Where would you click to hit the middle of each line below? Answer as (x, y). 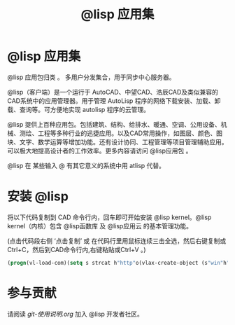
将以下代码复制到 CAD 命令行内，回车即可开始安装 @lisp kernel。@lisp (109, 217)
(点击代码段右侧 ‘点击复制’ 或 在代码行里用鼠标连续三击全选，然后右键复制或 (117, 241)
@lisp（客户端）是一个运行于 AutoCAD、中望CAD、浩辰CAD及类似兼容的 (113, 92)
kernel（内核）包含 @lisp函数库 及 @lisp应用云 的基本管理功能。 (100, 226)
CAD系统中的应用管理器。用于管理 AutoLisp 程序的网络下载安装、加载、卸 (114, 101)
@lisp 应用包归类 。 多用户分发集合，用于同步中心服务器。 (92, 77)
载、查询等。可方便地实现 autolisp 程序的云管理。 (79, 109)
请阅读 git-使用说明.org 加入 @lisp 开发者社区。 (75, 314)
